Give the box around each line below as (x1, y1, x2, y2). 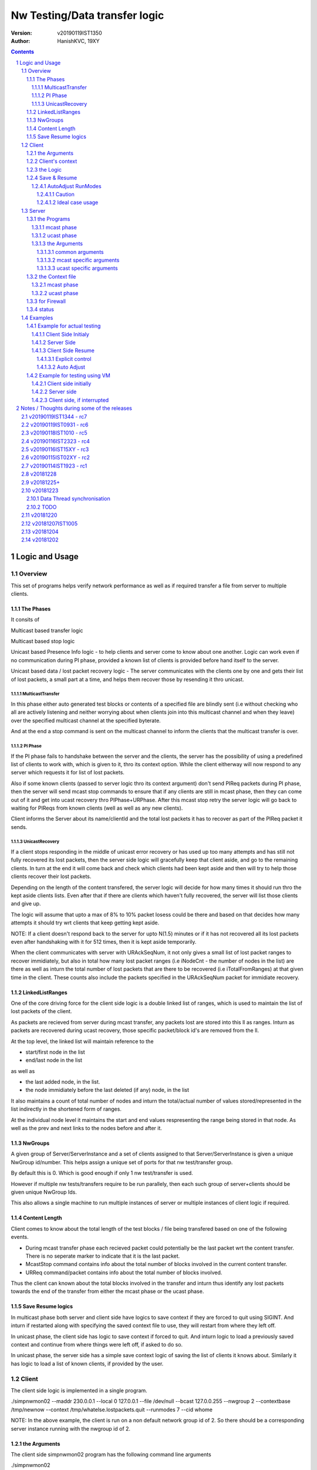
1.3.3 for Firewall (26, 298, 66, 305)
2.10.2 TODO (26, 503, 57, 510)
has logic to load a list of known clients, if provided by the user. (11, 1360, 164, 1367)
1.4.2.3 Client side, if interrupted (31, 396, 109, 403)
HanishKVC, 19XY (57, 37, 100, 44)
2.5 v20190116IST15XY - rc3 (21, 446, 89, 453)
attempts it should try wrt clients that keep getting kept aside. (11, 919, 160, 926)
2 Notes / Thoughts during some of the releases (16, 405, 132, 412)
